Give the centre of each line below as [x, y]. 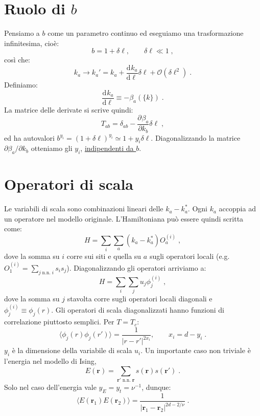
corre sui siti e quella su [104, 256]
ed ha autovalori [29, 137]
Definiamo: [21, 84]
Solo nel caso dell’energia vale [50, 387]
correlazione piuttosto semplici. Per [59, 322]
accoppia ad [237, 209]
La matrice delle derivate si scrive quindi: [69, 109]
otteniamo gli [52, 148]
